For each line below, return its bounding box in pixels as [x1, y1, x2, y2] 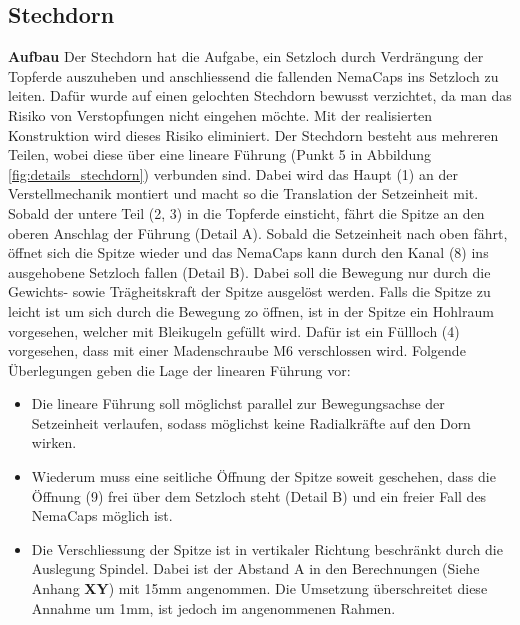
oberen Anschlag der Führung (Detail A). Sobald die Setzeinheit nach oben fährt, [8, 222, 508, 243]
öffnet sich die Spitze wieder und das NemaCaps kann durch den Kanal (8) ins [8, 242, 489, 263]
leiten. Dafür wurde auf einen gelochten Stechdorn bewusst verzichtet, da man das [8, 85, 512, 106]
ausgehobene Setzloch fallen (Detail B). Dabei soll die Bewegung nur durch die [8, 261, 491, 282]
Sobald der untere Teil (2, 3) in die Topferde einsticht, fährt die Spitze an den [8, 202, 485, 223]
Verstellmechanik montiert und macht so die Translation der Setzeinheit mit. [8, 183, 479, 204]
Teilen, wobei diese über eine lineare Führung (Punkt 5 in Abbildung [8, 144, 432, 165]
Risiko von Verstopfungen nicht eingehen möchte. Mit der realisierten [8, 104, 433, 125]
